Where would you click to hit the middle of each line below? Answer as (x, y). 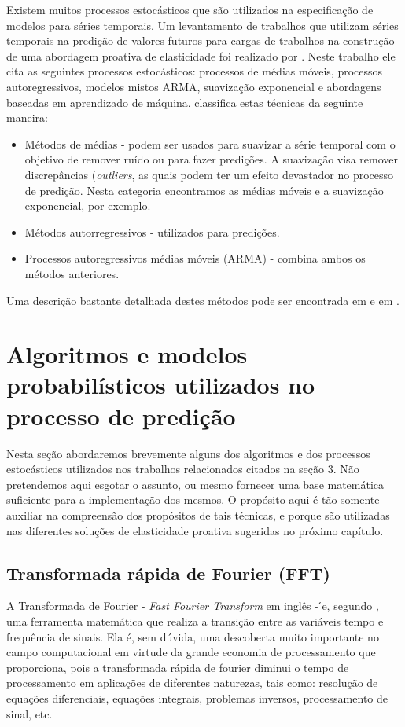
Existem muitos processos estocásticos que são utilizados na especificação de (190, 9)
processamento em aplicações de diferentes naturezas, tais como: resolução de (192, 683)
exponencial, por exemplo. (88, 206)
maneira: (27, 117)
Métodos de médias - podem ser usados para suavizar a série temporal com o (210, 143)
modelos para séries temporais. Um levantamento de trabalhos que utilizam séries (202, 25)
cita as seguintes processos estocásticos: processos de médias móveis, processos (195, 71)
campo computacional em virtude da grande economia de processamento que (191, 652)
